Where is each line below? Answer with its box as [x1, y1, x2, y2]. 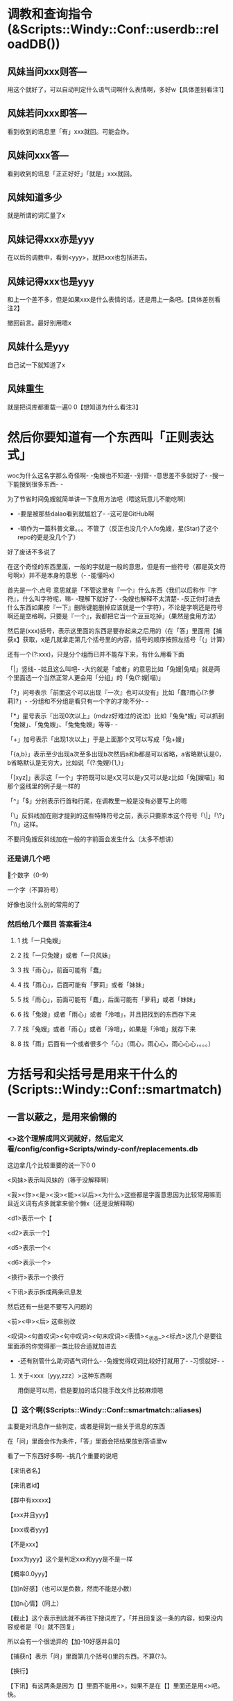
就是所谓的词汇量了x [7, 211, 66, 219]
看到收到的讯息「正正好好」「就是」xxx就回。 [7, 169, 136, 178]
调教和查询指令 [7, 6, 93, 22]
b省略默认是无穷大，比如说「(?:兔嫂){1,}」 [7, 758, 127, 767]
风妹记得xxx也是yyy [7, 276, 95, 287]
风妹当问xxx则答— [7, 65, 87, 77]
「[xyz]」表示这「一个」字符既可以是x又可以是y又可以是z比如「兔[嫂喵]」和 [7, 773, 225, 781]
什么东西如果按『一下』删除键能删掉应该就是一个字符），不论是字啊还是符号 [7, 603, 223, 611]
